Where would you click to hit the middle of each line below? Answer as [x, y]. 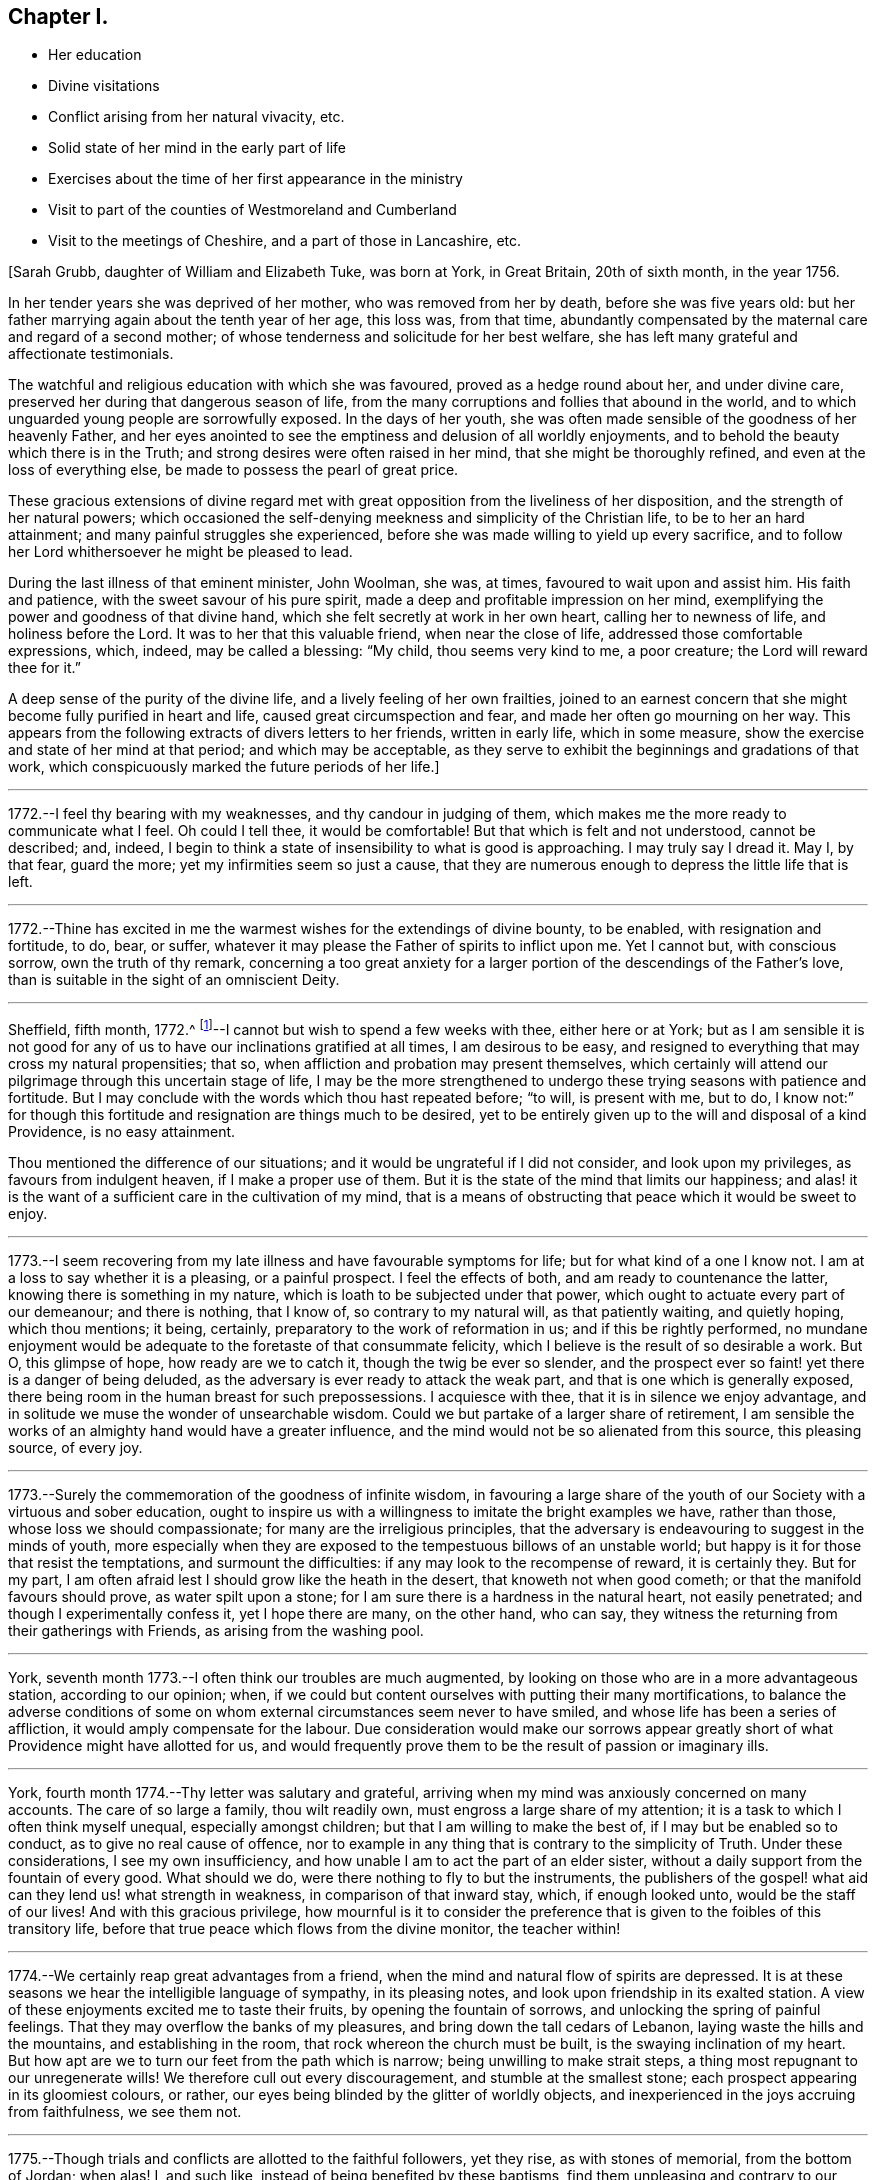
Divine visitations [104, 86]
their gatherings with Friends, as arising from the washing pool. [216, 1631]
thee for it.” [44, 668]
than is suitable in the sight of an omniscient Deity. [174, 980]
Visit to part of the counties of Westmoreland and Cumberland [252, 210]
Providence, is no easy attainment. [122, 1132]
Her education [95, 55]
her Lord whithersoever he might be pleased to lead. [180, 552]
